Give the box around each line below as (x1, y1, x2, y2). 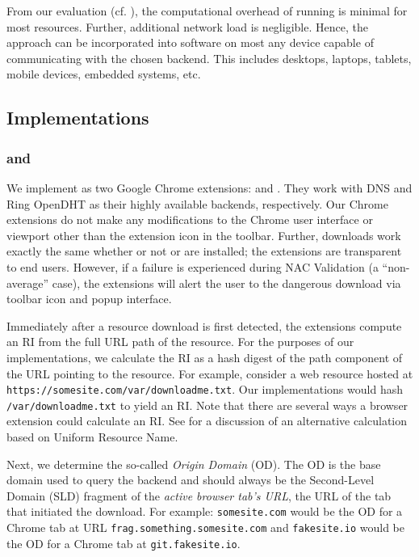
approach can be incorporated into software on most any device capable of (6, 34, 374, 51)
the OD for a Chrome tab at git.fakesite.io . (6, 534, 241, 551)
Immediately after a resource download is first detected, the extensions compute (6, 317, 402, 334)
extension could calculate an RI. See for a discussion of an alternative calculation (6, 412, 408, 429)
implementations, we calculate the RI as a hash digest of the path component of (6, 348, 403, 365)
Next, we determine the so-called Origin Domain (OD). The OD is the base (6, 455, 381, 472)
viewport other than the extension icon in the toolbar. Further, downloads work (6, 226, 401, 243)
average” (6, 274, 49, 291)
